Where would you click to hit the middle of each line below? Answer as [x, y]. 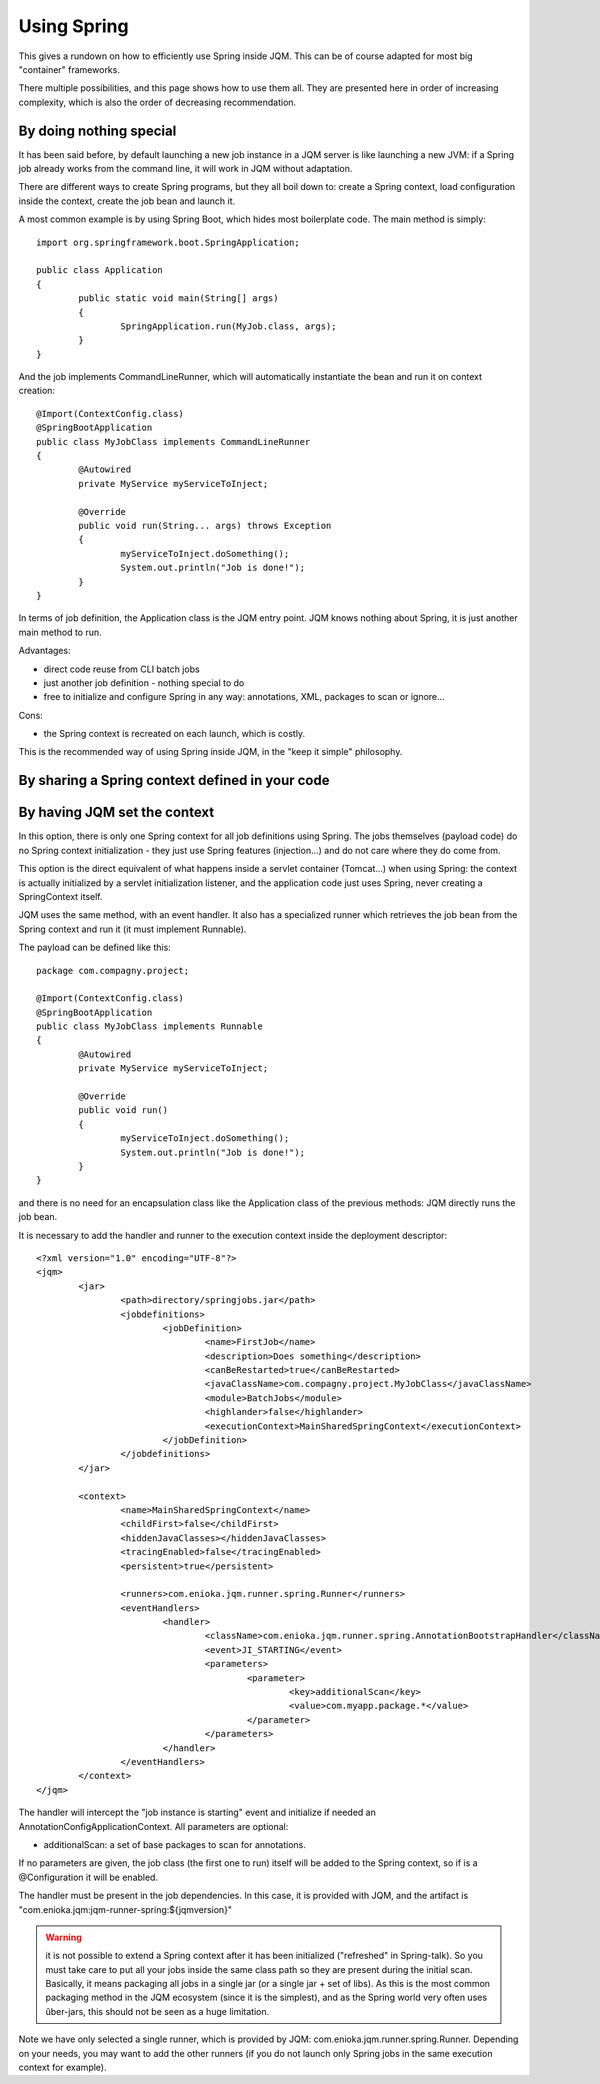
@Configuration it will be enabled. [88, 1877]
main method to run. [60, 632]
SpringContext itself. [61, 896]
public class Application [100, 270]
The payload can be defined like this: [95, 947]
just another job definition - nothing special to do [144, 682]
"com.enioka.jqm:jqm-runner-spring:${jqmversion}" [125, 1909]
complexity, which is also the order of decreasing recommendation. [157, 102]
